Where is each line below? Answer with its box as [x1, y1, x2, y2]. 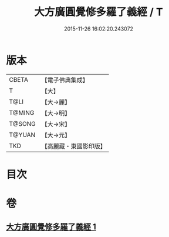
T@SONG [9, 119, 36, 128]
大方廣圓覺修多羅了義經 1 [6, 222, 97, 232]
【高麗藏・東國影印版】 [41, 142, 107, 150]
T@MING [9, 108, 35, 116]
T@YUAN [9, 131, 36, 139]
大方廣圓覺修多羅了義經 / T [34, 5, 163, 19]
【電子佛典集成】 [41, 76, 89, 84]
